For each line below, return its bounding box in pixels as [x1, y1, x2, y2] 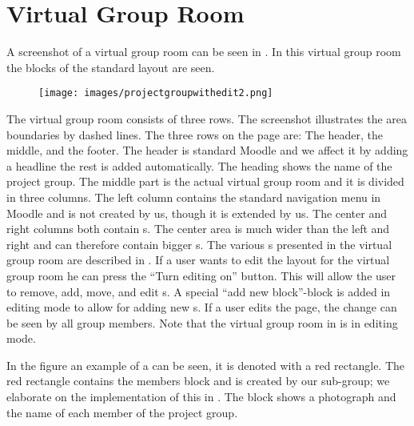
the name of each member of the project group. [6, 404, 238, 420]
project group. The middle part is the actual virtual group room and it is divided [6, 173, 404, 190]
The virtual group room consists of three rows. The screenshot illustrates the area [6, 110, 408, 127]
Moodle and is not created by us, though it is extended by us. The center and [6, 204, 387, 221]
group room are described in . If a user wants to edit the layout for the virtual [6, 251, 390, 268]
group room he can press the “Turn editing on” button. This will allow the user [6, 267, 396, 283]
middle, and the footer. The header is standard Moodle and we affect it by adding [6, 142, 408, 159]
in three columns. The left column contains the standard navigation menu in [6, 188, 381, 205]
